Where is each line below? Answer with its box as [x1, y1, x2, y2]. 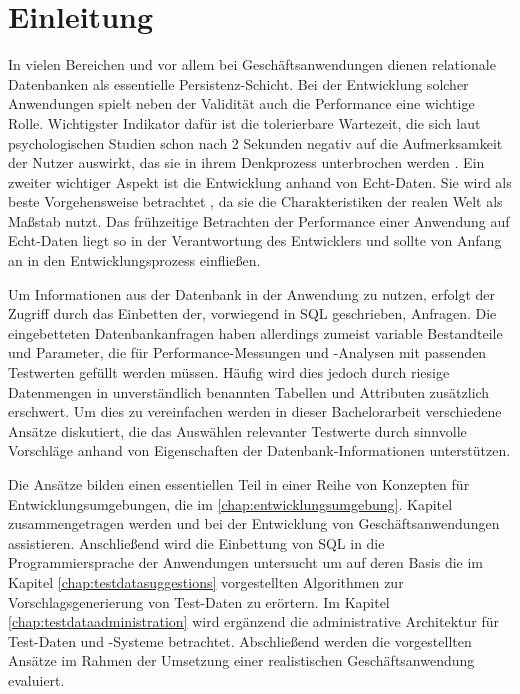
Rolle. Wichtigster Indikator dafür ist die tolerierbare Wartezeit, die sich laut [8, 112, 481, 133]
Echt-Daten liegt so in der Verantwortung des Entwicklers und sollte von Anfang [8, 230, 502, 251]
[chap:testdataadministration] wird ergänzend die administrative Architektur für [8, 611, 499, 632]
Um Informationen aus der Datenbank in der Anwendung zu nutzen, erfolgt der [8, 283, 496, 304]
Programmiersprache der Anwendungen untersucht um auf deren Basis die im [8, 552, 484, 573]
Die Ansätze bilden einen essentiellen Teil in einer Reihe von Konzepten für [8, 474, 470, 494]
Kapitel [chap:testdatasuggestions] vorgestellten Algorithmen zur [8, 571, 404, 592]
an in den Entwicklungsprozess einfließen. [8, 250, 261, 271]
